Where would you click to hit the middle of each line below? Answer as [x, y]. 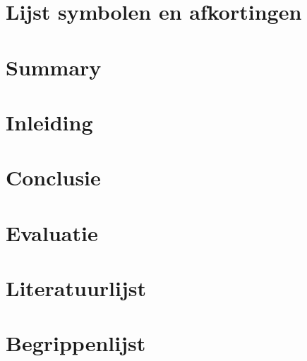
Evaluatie [52, 232]
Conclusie [53, 177]
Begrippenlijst [76, 343]
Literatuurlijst [76, 288]
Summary [54, 67]
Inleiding [49, 122]
